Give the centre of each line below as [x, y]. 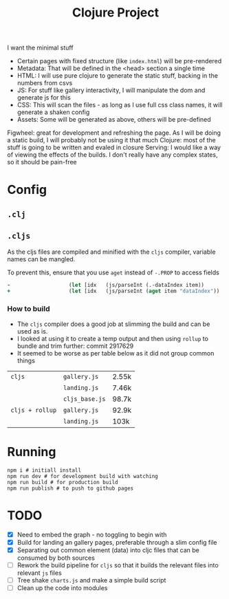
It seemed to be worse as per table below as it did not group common [116, 353]
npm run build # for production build [63, 482]
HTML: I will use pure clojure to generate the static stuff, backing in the [118, 76]
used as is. [32, 331]
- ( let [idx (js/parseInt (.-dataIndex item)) [106, 285]
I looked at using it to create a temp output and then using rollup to [112, 338]
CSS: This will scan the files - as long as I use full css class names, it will [120, 105]
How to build [29, 309]
